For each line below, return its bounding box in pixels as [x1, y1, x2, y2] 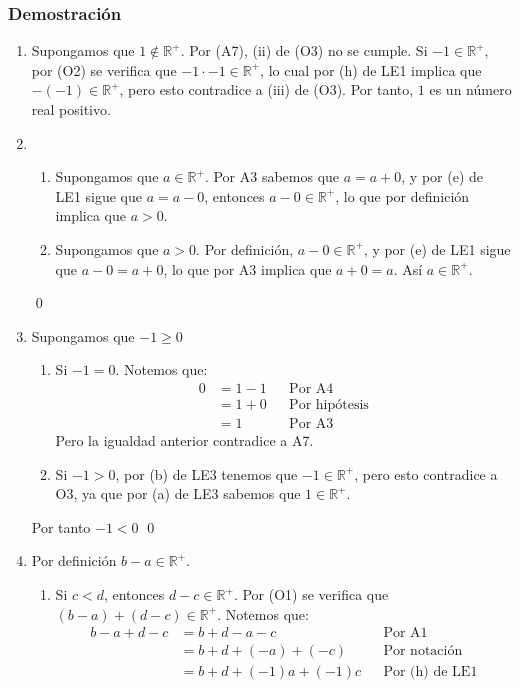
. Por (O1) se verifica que [233, 584, 389, 604]
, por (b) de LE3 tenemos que [115, 463, 298, 484]
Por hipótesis [289, 397, 369, 412]
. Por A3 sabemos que [204, 166, 340, 187]
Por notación [383, 644, 463, 659]
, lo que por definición [335, 185, 470, 206]
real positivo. [31, 99, 111, 119]
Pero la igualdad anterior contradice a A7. [55, 430, 314, 451]
